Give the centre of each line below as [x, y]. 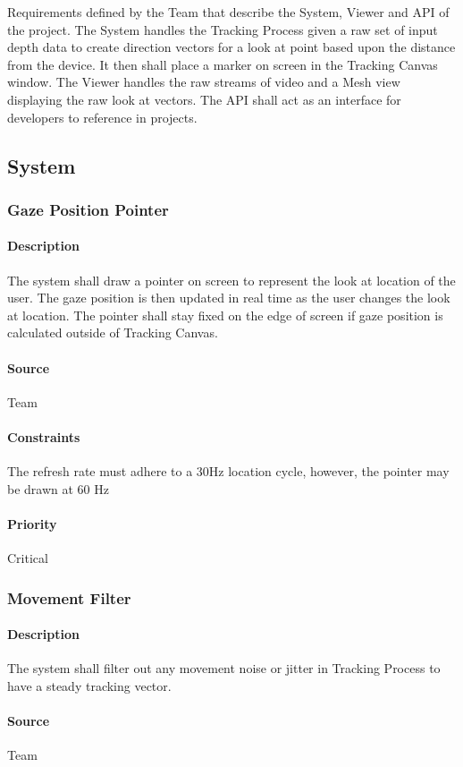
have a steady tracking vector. [89, 685]
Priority [32, 523]
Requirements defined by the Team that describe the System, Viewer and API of [228, 12]
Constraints [44, 436]
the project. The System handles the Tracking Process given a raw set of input [223, 29]
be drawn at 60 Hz [58, 488]
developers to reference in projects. [102, 117]
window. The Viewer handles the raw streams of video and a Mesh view [204, 82]
